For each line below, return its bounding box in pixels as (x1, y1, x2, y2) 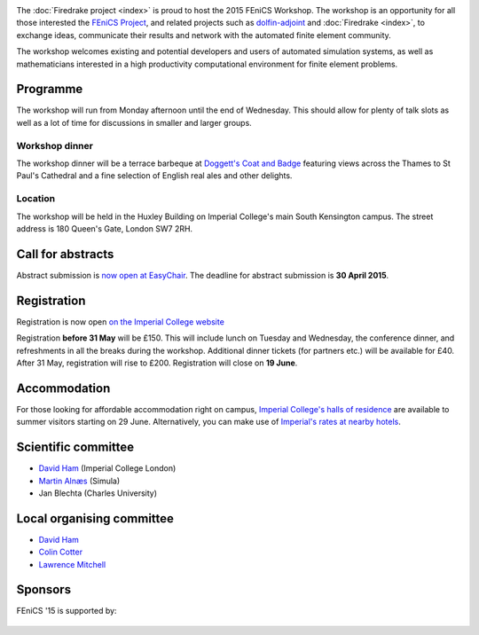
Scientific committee (16, 440, 135, 455)
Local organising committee (16, 511, 175, 526)
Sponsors (16, 582, 71, 598)
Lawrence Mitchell (38, 559, 106, 569)
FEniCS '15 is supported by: (16, 606, 117, 616)
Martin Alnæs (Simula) (38, 475, 121, 486)
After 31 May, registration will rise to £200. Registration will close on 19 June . (16, 357, 298, 368)
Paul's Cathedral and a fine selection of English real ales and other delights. (16, 170, 293, 181)
